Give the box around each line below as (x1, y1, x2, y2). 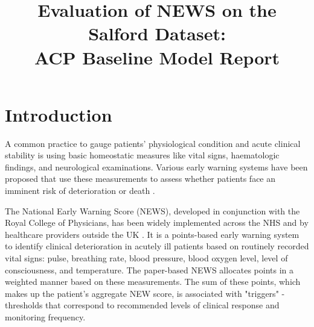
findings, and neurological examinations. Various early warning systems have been (5, 160, 308, 173)
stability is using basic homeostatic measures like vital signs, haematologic (5, 149, 280, 161)
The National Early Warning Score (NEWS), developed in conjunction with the (5, 204, 300, 217)
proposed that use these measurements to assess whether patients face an (5, 172, 276, 185)
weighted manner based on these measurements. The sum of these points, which (5, 275, 301, 288)
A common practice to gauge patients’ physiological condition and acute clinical (5, 137, 301, 149)
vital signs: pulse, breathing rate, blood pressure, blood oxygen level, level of (5, 252, 288, 264)
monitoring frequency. (5, 311, 86, 323)
